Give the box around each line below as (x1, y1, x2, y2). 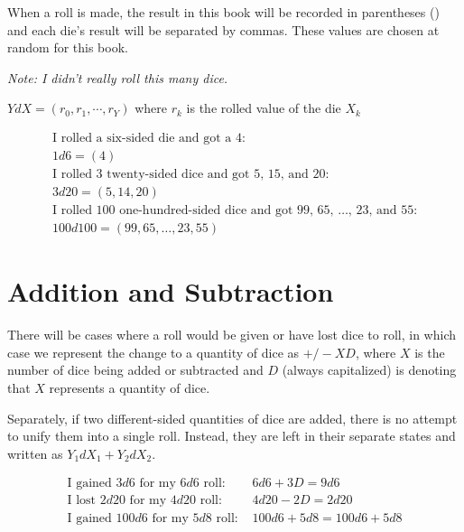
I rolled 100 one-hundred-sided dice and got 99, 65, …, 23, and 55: (51, 204, 418, 218)
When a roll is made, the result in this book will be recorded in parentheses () (7, 3, 440, 21)
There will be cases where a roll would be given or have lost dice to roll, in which (7, 325, 456, 344)
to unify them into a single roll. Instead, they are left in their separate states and (7, 426, 456, 445)
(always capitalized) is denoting (282, 360, 457, 379)
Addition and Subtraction (7, 273, 334, 310)
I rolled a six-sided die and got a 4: (51, 131, 246, 145)
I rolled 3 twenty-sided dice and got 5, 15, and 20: (51, 168, 329, 182)
